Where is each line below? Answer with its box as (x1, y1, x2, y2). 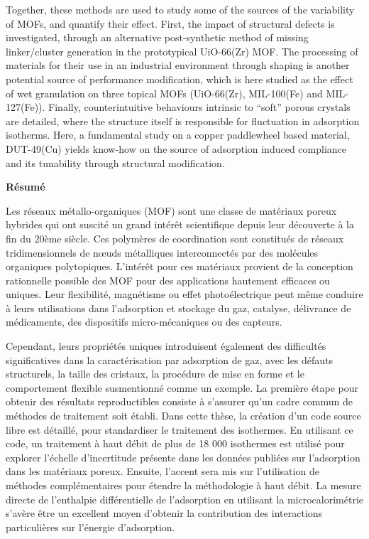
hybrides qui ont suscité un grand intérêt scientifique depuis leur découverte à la (6, 217, 354, 232)
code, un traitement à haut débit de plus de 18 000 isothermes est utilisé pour (6, 436, 345, 451)
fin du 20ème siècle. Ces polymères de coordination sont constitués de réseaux (6, 230, 344, 245)
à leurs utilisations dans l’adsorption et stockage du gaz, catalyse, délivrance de (6, 300, 351, 315)
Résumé (6, 179, 45, 194)
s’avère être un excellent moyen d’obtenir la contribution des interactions (6, 506, 323, 521)
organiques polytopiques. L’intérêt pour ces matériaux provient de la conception (6, 259, 353, 274)
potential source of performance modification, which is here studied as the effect (6, 71, 353, 86)
